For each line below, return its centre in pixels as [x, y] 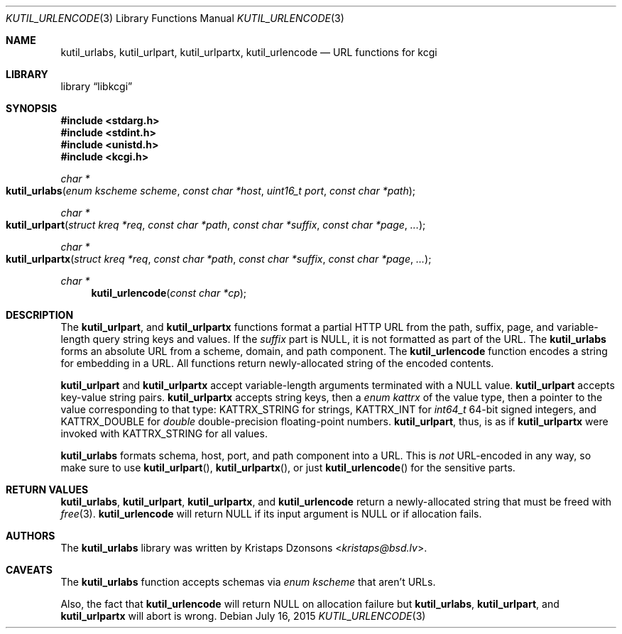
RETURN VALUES [47, 490]
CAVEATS [29, 570]
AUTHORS [31, 536]
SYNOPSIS [32, 108]
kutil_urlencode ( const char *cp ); [169, 293]
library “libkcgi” [97, 86]
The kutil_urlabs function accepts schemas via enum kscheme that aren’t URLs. [248, 582]
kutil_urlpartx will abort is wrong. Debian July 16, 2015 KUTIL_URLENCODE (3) [243, 616]
